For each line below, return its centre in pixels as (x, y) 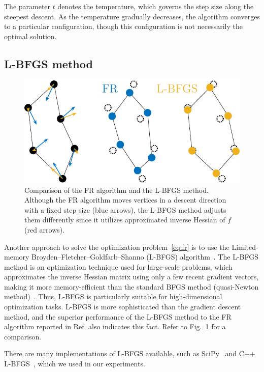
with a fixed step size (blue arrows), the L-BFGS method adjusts (125, 209)
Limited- (245, 247)
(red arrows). (45, 229)
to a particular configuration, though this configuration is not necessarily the (123, 26)
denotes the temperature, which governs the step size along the (156, 6)
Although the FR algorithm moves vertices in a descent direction (125, 200)
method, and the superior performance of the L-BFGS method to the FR (118, 316)
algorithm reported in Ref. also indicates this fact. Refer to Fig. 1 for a (115, 326)
